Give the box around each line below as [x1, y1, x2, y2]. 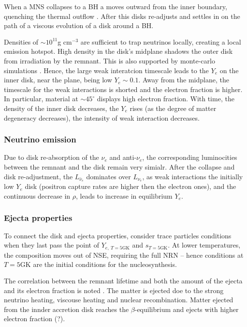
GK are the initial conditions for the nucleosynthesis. [20, 259, 177, 269]
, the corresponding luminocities [142, 152, 237, 162]
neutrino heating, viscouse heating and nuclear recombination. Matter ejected [4, 295, 233, 305]
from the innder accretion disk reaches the [4, 304, 129, 314]
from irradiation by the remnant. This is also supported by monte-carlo [4, 55, 215, 65]
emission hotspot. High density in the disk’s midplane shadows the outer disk [4, 46, 233, 56]
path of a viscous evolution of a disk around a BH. [4, 20, 154, 31]
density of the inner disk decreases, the [4, 103, 119, 113]
